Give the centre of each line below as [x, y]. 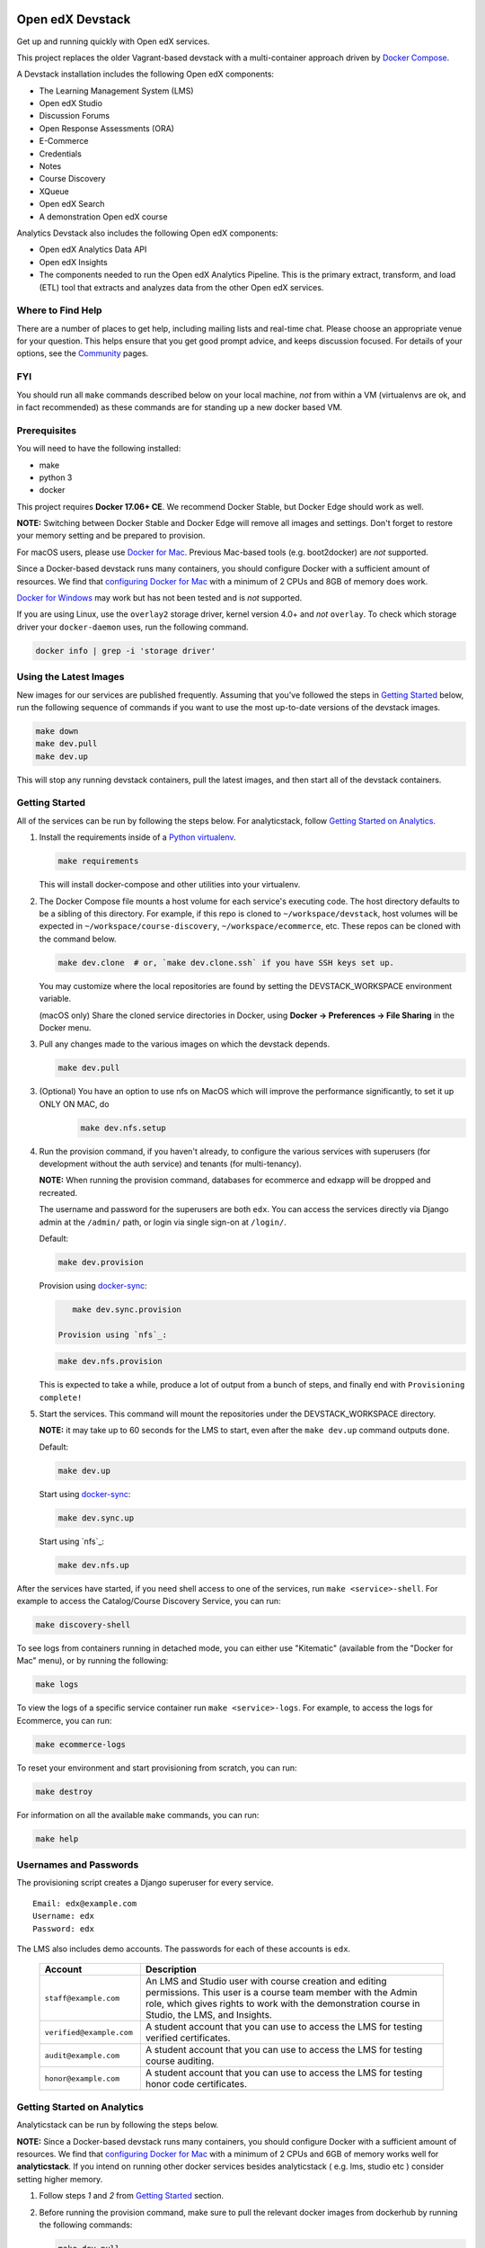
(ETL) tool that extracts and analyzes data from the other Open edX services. [181, 287]
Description [171, 1969]
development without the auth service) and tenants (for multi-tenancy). [171, 1164]
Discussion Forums [75, 116]
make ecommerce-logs [80, 1744]
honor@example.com [82, 2079]
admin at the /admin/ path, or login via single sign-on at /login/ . [163, 1222]
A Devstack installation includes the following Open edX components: [145, 74]
